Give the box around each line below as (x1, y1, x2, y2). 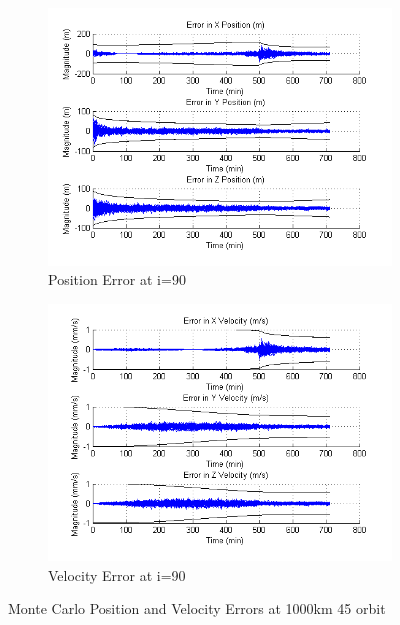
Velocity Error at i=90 (48, 564, 186, 585)
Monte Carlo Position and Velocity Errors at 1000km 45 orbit (8, 598, 386, 619)
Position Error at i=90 (48, 269, 186, 290)
